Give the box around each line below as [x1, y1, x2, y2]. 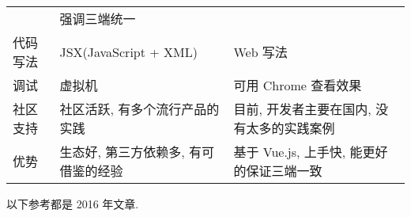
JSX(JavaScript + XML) [59, 42, 198, 61]
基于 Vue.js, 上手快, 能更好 [233, 143, 388, 161]
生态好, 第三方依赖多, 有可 [59, 143, 214, 161]
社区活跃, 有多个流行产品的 [59, 100, 220, 118]
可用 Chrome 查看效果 [233, 76, 362, 94]
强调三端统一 [59, 10, 136, 28]
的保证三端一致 [233, 162, 322, 180]
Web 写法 [233, 43, 288, 61]
